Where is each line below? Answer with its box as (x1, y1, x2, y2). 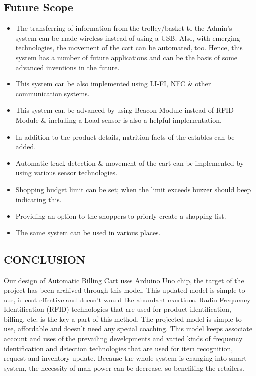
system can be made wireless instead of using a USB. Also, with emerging (15, 32, 240, 43)
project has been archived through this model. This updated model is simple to (4, 285, 245, 295)
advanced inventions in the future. (15, 62, 120, 72)
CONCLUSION (4, 251, 86, 267)
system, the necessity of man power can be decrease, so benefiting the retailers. (4, 362, 245, 373)
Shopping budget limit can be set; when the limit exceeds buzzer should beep (15, 184, 251, 194)
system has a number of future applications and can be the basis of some (15, 52, 238, 62)
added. (15, 141, 36, 151)
